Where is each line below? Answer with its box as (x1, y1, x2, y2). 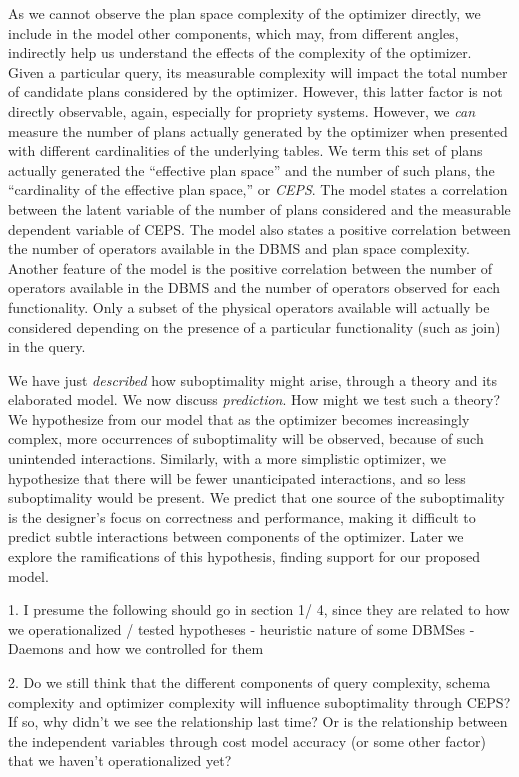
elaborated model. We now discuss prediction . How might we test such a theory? (8, 389, 501, 410)
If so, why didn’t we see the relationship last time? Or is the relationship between (8, 711, 508, 732)
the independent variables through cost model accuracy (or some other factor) (8, 730, 487, 751)
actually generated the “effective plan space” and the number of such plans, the (8, 159, 495, 180)
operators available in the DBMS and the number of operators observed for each (8, 277, 501, 298)
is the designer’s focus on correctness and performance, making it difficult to (8, 506, 476, 527)
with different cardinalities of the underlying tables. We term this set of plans (8, 140, 483, 161)
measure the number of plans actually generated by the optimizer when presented (8, 120, 508, 141)
